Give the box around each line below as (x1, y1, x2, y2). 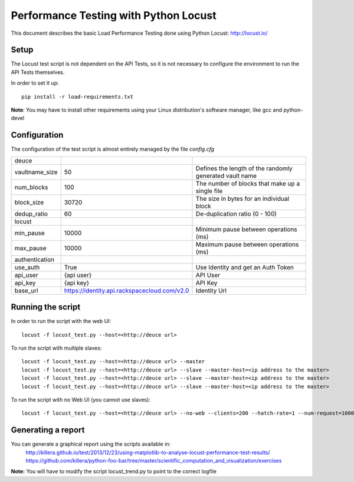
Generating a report (11, 425, 85, 435)
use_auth (14, 263, 40, 271)
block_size (14, 198, 44, 206)
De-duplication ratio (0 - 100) (195, 210, 277, 218)
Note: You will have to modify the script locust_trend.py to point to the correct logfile (11, 468, 217, 475)
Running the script (11, 302, 81, 312)
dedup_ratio (14, 210, 48, 218)
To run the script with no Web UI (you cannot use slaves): (11, 396, 150, 403)
